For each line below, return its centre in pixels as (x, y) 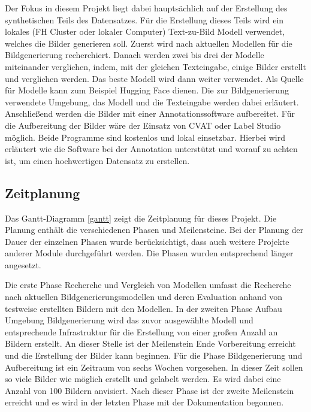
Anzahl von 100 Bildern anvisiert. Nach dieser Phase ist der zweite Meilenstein (150, 390)
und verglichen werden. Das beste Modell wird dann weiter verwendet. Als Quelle (154, 78)
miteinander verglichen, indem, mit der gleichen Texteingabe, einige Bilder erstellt (155, 66)
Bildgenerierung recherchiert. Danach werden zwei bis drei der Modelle (135, 55)
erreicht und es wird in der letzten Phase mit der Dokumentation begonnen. (144, 402)
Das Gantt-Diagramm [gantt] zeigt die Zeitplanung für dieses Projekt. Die (141, 218)
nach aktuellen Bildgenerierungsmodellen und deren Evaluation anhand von (144, 297)
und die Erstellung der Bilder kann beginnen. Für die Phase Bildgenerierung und (154, 355)
